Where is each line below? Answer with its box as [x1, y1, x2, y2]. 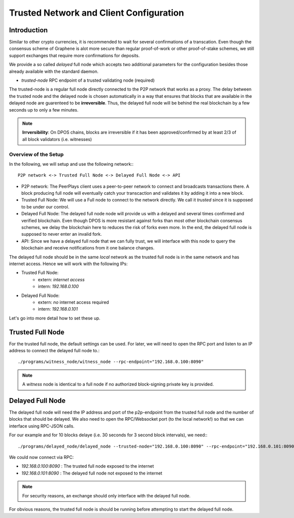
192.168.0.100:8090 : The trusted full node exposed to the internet [21, 463, 154, 469]
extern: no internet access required [38, 299, 109, 305]
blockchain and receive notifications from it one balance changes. [21, 245, 154, 251]
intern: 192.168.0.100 [38, 284, 79, 290]
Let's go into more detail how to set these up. [9, 315, 100, 321]
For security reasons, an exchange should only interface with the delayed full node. [22, 493, 191, 498]
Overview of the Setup [9, 151, 64, 158]
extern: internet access [38, 276, 85, 282]
